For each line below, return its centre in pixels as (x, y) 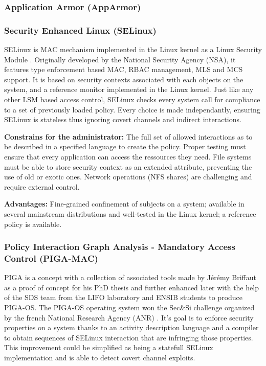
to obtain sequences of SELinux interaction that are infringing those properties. (129, 337)
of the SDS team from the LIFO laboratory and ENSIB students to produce (124, 297)
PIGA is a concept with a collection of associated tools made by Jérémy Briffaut (130, 277)
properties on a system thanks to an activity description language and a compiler (131, 327)
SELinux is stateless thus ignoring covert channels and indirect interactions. (123, 119)
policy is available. (33, 224)
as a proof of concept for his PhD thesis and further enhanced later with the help (131, 287)
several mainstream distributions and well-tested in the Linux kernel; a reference (130, 213)
